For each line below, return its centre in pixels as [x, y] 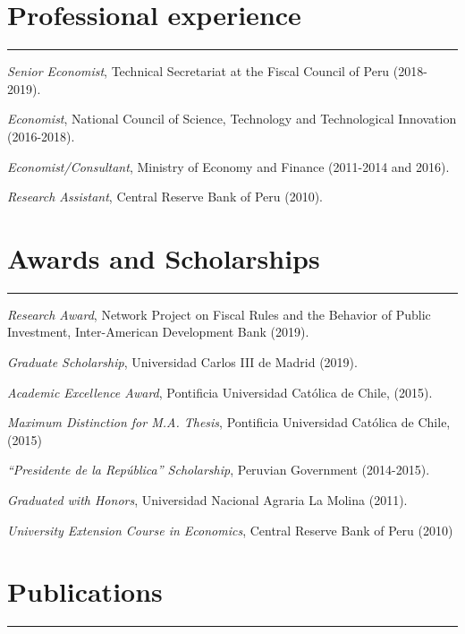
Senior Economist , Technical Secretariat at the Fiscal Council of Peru [199, 71]
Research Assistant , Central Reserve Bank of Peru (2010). [165, 197]
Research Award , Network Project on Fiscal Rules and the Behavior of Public [219, 314]
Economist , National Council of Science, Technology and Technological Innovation [232, 119]
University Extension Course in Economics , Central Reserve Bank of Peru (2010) [230, 530]
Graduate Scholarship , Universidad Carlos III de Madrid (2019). [182, 362]
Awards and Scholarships [164, 257]
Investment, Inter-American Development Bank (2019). [158, 332]
